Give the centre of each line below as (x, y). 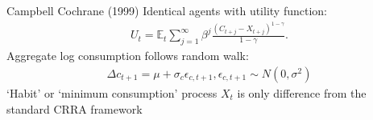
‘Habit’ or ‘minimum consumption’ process (112, 92)
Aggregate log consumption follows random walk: (128, 56)
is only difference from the (302, 92)
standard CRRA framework (75, 108)
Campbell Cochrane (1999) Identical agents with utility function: (167, 10)
